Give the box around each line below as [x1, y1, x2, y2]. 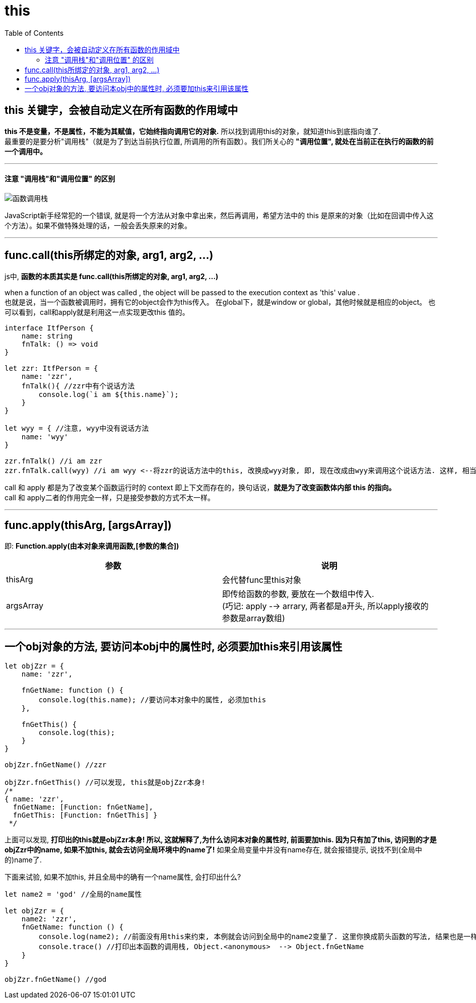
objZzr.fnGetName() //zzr [5, 761, 107, 769]
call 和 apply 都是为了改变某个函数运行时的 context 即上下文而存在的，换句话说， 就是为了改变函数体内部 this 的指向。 [5, 483, 396, 492]
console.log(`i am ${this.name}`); [38, 390, 179, 398]
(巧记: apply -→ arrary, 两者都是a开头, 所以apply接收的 [222, 600, 429, 611]
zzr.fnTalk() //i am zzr [5, 456, 102, 465]
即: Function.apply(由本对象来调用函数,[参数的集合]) [5, 541, 179, 550]
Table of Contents [5, 28, 64, 37]
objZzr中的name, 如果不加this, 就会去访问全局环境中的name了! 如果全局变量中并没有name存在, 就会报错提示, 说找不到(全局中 [5, 845, 423, 854]
